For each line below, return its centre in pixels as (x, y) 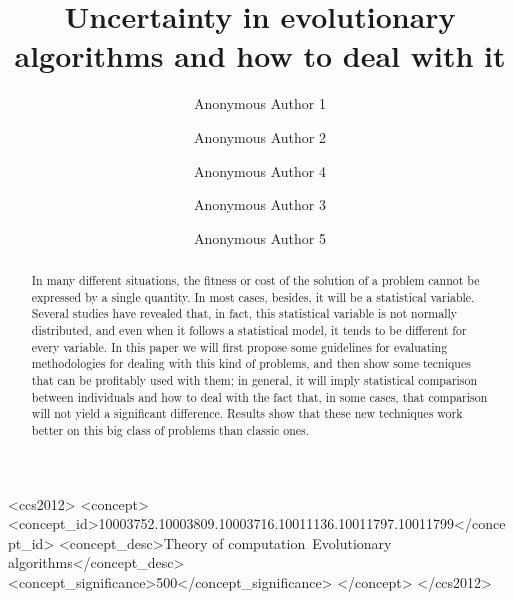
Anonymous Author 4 (260, 170)
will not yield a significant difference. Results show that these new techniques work (247, 413)
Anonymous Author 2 (260, 136)
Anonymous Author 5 (260, 237)
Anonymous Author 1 (260, 103)
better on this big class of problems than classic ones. (170, 429)
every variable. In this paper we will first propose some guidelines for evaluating (239, 346)
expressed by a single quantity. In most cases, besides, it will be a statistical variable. (253, 296)
